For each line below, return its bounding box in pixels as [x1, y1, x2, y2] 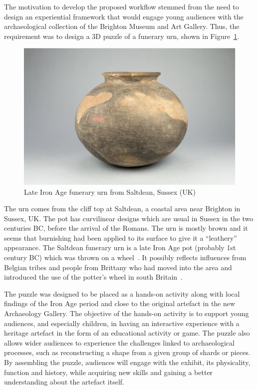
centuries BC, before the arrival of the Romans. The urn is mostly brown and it [4, 223, 248, 233]
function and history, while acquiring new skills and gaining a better [4, 367, 213, 377]
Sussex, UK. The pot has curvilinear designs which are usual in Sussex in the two [4, 213, 254, 223]
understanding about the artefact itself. [4, 377, 124, 387]
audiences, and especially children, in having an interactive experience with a [4, 318, 240, 328]
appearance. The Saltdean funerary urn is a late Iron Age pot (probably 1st [4, 242, 236, 253]
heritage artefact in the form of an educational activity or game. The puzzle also [4, 328, 250, 338]
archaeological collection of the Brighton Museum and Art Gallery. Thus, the [4, 21, 240, 31]
